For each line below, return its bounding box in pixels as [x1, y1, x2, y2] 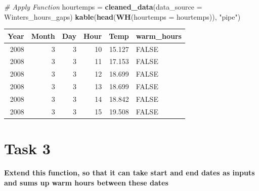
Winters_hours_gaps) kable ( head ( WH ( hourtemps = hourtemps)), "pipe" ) [4, 11, 241, 22]
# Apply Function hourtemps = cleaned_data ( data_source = [4, 2, 202, 12]
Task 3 [4, 138, 51, 159]
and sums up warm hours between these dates [4, 177, 168, 187]
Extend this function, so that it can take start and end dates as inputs [4, 167, 255, 177]
